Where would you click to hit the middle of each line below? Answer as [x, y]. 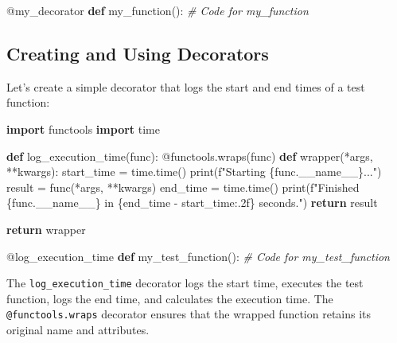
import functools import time [83, 129]
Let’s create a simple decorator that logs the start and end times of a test [186, 86]
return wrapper [46, 229]
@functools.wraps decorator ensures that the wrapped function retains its [189, 314]
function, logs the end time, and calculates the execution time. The [170, 298]
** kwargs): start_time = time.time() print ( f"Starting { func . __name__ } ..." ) [194, 171]
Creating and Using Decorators [138, 53]
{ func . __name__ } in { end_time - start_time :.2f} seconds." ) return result [192, 203]
